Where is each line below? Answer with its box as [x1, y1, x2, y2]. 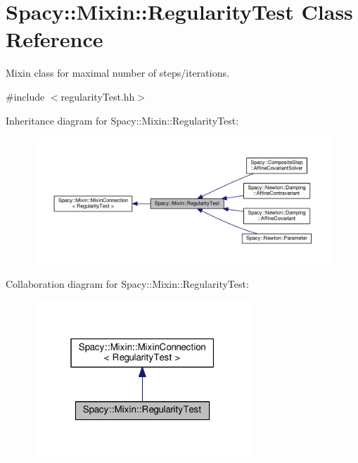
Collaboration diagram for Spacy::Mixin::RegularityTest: [6, 277, 249, 291]
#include [6, 89, 45, 103]
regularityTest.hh [60, 89, 135, 103]
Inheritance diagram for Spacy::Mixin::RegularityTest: [6, 113, 239, 127]
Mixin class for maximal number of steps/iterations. [6, 65, 229, 80]
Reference [6, 25, 103, 53]
